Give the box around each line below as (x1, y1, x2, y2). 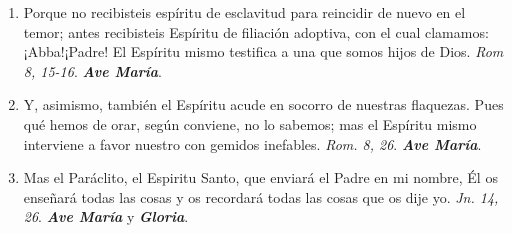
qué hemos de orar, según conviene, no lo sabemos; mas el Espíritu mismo (23, 113, 477, 134)
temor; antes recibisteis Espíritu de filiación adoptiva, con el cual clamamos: (23, 21, 489, 42)
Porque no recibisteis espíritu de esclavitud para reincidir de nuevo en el (23, 2, 466, 22)
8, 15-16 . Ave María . (23, 60, 162, 81)
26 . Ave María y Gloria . (23, 206, 189, 227)
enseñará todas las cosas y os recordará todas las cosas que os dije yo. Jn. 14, (23, 186, 499, 207)
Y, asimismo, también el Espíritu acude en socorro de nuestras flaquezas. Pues (23, 94, 504, 115)
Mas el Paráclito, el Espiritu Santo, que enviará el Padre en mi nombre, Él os (23, 167, 498, 188)
